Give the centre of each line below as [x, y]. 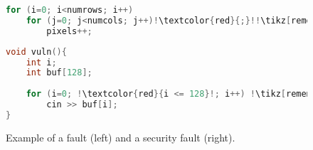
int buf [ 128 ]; [59, 73]
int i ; [41, 62]
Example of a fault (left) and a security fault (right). [121, 137]
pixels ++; [69, 31]
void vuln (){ [36, 52]
